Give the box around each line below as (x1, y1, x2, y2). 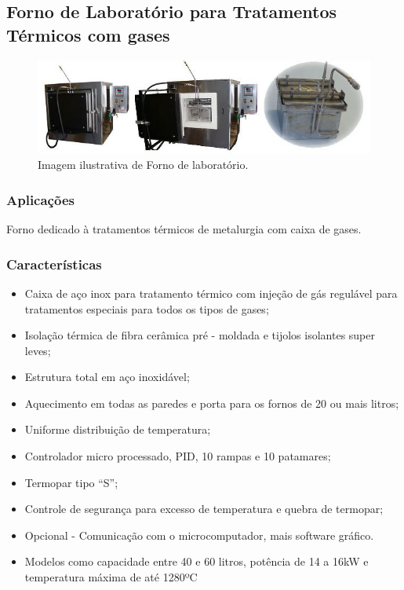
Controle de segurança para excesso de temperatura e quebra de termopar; (24, 500, 384, 517)
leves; (24, 342, 51, 358)
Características (6, 254, 102, 273)
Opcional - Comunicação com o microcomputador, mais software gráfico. (24, 526, 374, 543)
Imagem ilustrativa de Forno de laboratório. (38, 156, 249, 173)
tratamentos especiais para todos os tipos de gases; (24, 300, 269, 317)
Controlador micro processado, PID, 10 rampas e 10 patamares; (24, 448, 331, 464)
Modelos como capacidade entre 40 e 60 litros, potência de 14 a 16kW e (24, 553, 369, 570)
